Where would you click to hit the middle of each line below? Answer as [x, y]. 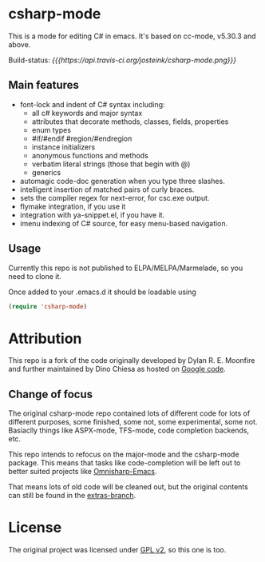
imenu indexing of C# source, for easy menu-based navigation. [124, 223]
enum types [51, 130]
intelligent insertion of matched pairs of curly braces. [107, 189]
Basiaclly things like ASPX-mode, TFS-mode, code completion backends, [129, 430]
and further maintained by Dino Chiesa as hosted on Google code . [117, 369]
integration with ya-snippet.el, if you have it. [92, 215]
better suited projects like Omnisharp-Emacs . [83, 472]
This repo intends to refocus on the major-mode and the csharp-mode [124, 454]
